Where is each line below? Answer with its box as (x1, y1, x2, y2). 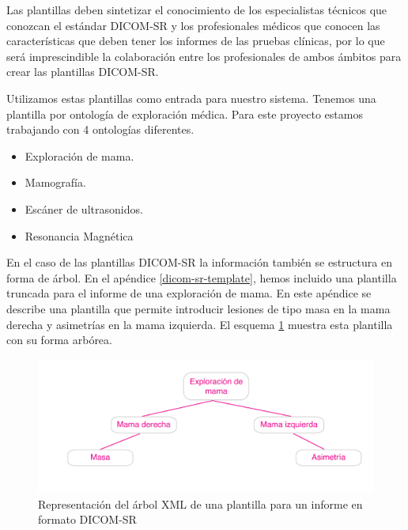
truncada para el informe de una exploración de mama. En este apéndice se (6, 285, 372, 301)
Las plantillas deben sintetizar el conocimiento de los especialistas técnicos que (6, 2, 387, 17)
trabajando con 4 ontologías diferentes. (6, 121, 195, 138)
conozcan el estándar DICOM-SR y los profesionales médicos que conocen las (6, 17, 380, 33)
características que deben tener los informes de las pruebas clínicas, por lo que (6, 32, 385, 49)
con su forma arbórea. (6, 331, 112, 348)
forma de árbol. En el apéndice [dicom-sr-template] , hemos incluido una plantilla (6, 269, 397, 286)
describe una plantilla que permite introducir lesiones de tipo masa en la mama (6, 300, 391, 316)
